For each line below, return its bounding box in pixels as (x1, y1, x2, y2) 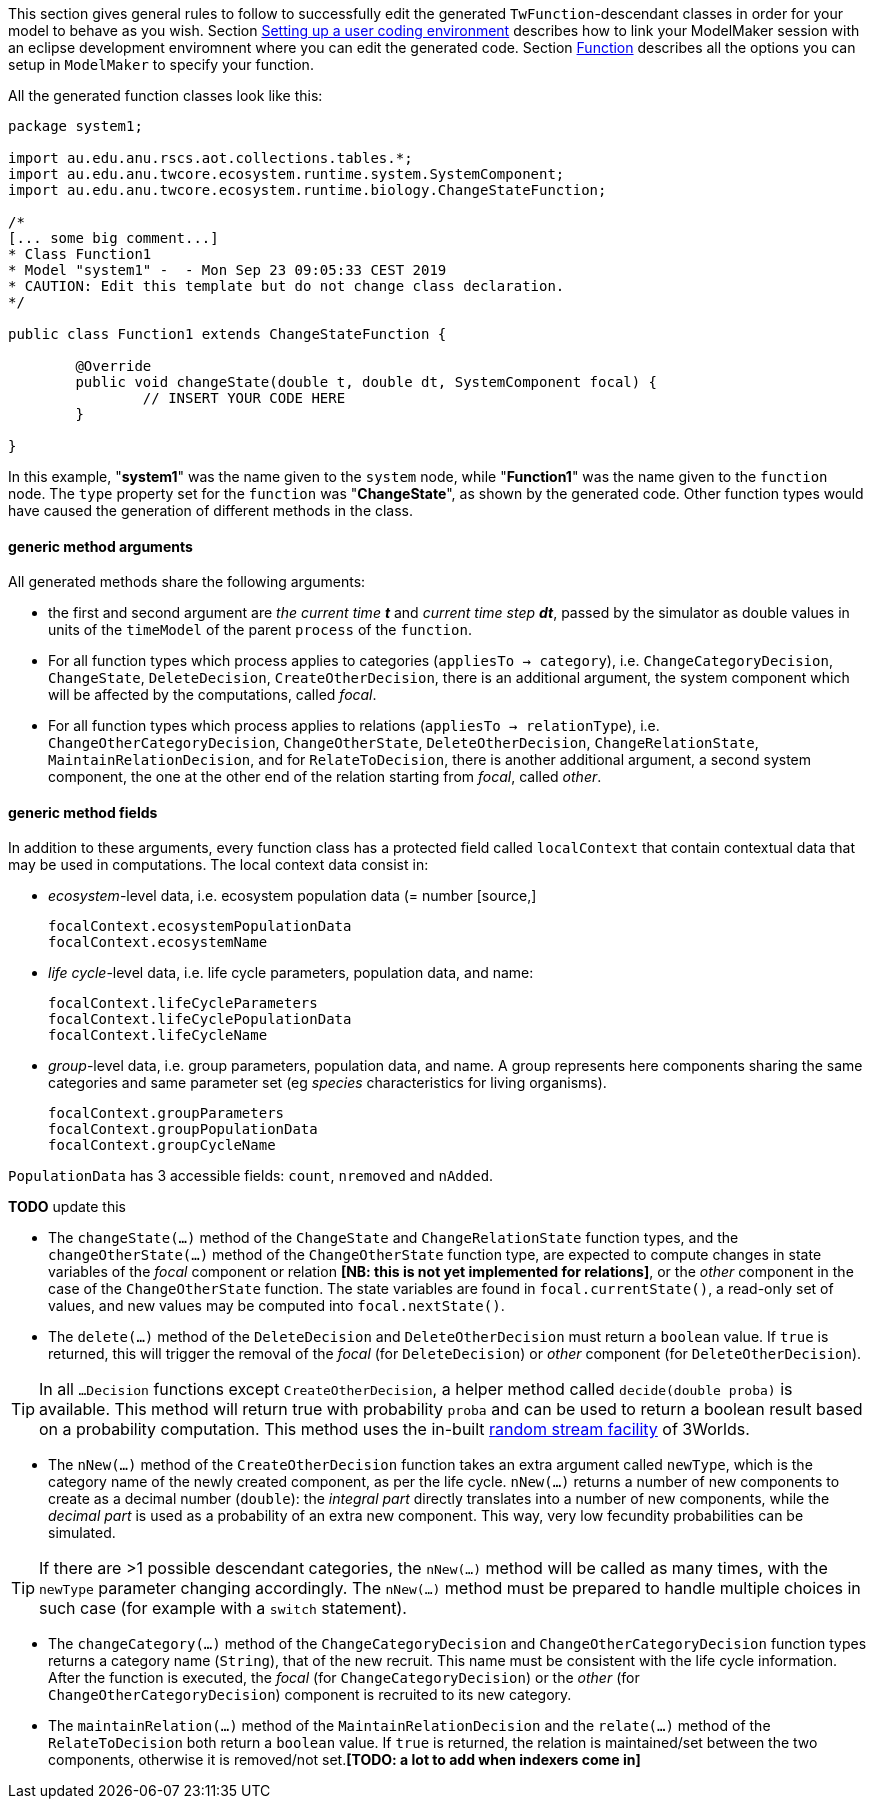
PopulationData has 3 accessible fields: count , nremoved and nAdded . (8, 1167, 494, 1185)
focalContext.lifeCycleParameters (48, 995, 318, 1012)
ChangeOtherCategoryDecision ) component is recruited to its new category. (48, 1686, 572, 1704)
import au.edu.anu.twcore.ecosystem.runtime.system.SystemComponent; (8, 166, 565, 182)
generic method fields (8, 803, 158, 821)
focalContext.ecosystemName (48, 934, 268, 951)
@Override (75, 358, 152, 374)
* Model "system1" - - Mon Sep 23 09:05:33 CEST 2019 (8, 262, 447, 278)
